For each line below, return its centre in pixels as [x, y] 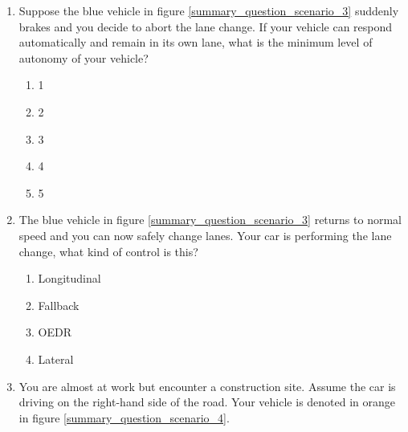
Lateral [56, 359]
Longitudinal [69, 278]
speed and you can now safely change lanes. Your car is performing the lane [205, 235]
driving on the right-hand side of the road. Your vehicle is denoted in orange [207, 402]
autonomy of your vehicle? [84, 57]
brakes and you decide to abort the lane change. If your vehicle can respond [206, 26]
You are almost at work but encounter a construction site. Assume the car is [207, 386]
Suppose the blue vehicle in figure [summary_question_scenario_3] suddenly [209, 10]
